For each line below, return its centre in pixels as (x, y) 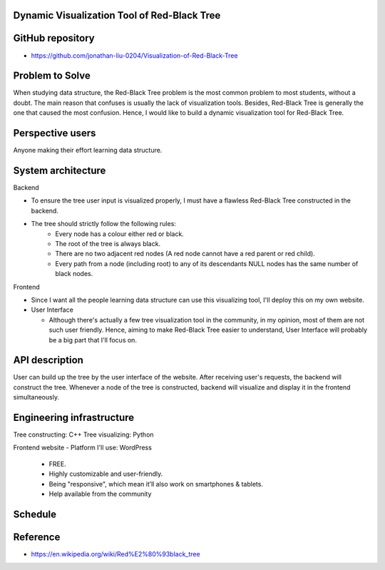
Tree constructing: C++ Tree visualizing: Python (83, 434)
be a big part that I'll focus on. (93, 340)
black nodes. (74, 274)
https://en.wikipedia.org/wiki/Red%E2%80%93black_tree (115, 554)
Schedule (35, 514)
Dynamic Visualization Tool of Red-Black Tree (117, 15)
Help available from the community (100, 494)
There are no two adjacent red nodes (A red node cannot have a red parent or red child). (185, 254)
